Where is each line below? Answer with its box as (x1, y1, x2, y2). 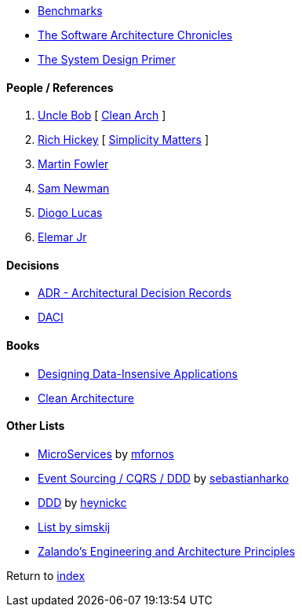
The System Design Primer (38, 53, 176, 66)
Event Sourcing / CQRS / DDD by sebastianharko (38, 471, 289, 485)
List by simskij (38, 519, 111, 534)
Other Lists (6, 419, 65, 433)
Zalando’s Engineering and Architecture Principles (38, 544, 296, 558)
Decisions (6, 258, 60, 272)
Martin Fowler (38, 157, 109, 171)
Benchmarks (38, 4, 103, 17)
